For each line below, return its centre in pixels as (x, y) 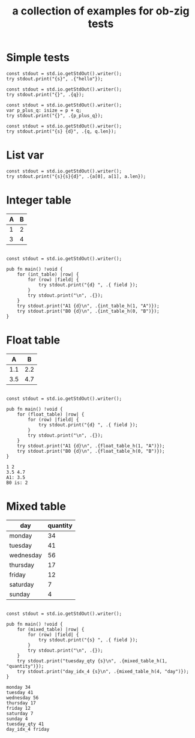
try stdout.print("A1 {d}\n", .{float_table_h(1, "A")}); (91, 446)
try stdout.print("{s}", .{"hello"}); (55, 79)
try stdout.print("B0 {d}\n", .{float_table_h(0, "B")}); (91, 451)
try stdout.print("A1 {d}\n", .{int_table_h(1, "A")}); (88, 306)
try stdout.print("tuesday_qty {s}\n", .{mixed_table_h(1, (92, 661)
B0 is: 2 (17, 482)
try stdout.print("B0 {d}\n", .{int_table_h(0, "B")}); (88, 311)
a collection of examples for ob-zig (101, 11)
